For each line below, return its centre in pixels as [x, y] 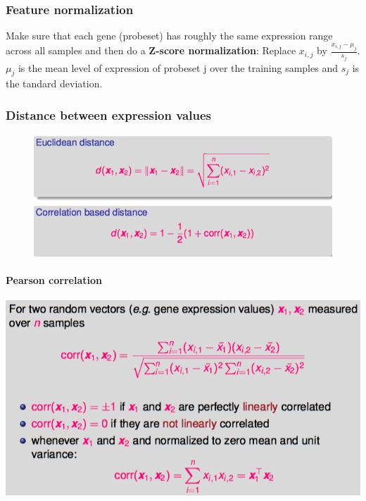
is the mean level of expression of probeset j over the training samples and [178, 67]
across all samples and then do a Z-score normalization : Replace [151, 50]
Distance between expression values [108, 115]
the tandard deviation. [54, 83]
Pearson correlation [54, 280]
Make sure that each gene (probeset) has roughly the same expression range [169, 36]
